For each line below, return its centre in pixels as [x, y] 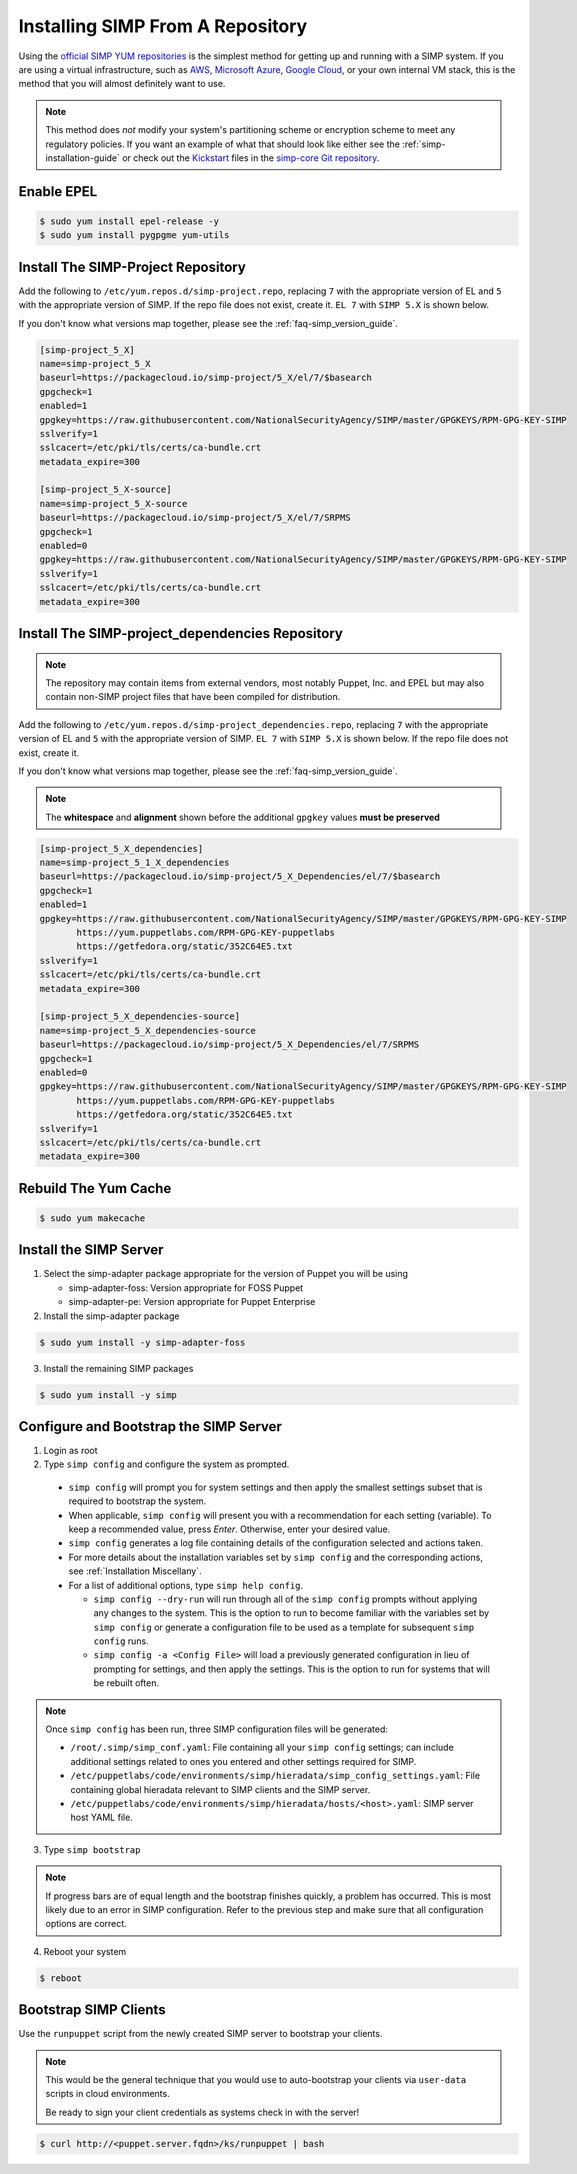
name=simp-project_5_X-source [113, 503]
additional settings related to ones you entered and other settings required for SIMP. [243, 1761]
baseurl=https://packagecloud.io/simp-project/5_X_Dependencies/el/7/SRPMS [229, 1044]
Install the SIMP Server [91, 1250]
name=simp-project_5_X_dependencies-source [148, 1030]
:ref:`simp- [423, 144]
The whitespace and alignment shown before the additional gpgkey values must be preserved [242, 817]
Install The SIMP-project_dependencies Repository [181, 633]
